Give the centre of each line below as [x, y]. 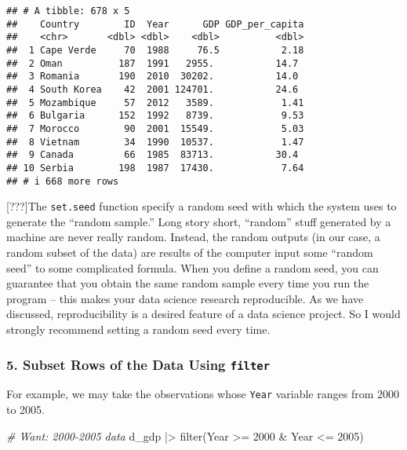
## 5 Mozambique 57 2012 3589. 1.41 [155, 102]
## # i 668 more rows [63, 181]
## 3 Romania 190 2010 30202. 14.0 [153, 77]
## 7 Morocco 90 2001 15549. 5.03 [155, 128]
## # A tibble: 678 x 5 [68, 11]
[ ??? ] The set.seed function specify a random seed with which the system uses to [202, 206]
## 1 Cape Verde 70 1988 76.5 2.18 [155, 50]
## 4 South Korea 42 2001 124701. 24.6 [153, 89]
